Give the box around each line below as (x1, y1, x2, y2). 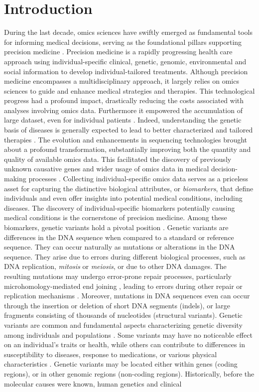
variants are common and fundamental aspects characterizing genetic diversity (4, 319, 243, 330)
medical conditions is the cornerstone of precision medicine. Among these (4, 212, 227, 223)
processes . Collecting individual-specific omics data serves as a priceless (28, 173, 249, 184)
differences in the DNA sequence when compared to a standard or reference (4, 232, 234, 242)
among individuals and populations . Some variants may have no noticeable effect (4, 329, 253, 340)
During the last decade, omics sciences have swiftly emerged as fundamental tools (4, 27, 253, 37)
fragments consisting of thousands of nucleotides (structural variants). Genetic (4, 310, 243, 320)
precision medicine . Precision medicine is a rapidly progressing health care (4, 46, 233, 57)
